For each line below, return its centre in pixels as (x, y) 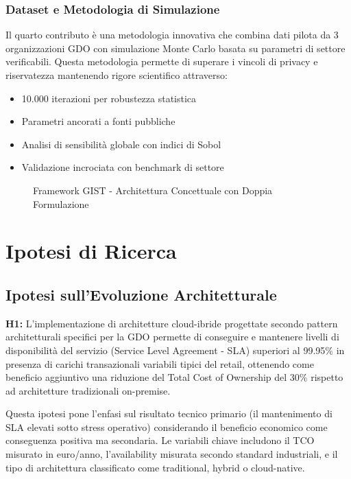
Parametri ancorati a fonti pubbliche (98, 121)
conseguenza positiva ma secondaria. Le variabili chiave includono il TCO (160, 440)
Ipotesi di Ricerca (91, 251)
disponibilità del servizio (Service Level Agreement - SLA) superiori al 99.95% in (175, 350)
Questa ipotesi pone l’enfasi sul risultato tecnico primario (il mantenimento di (169, 413)
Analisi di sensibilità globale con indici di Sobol (121, 144)
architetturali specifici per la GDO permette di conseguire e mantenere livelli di (172, 337)
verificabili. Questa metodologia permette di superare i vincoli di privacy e (162, 61)
